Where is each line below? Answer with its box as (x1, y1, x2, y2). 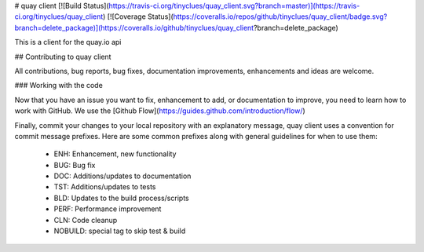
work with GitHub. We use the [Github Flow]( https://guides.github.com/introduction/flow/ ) (14, 106, 305, 115)
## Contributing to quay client (14, 52, 111, 61)
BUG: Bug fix (53, 160, 96, 170)
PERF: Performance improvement (53, 204, 162, 214)
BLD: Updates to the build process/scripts (53, 193, 189, 203)
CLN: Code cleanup (53, 215, 118, 225)
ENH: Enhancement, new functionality (53, 149, 177, 159)
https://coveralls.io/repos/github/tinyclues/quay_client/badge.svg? (173, 12, 388, 21)
